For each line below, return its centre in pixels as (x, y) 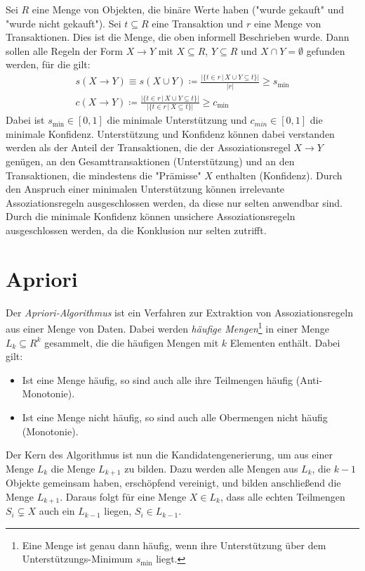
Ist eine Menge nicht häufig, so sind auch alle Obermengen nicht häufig (175, 417)
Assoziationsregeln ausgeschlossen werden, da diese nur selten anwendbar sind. (174, 202)
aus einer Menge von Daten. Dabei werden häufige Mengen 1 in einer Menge (167, 327)
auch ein (57, 511)
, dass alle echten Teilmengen (283, 496)
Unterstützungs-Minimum (78, 559)
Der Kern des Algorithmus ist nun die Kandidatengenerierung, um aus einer (169, 455)
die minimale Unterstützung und (177, 120)
